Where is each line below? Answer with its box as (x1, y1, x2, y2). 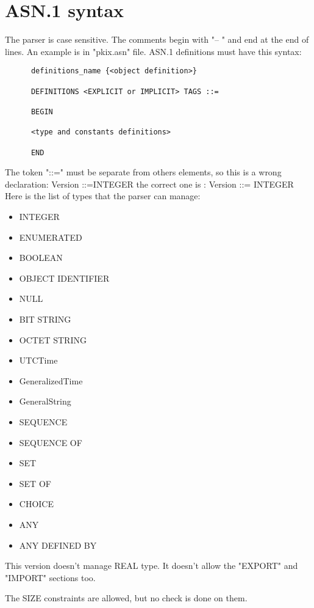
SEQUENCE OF (19, 436, 82, 449)
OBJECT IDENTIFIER (19, 271, 110, 284)
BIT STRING (19, 312, 71, 325)
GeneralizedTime (19, 374, 83, 387)
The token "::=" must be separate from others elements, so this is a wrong (5, 166, 282, 178)
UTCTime (19, 354, 58, 367)
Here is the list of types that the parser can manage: (5, 189, 201, 202)
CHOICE (19, 497, 54, 510)
